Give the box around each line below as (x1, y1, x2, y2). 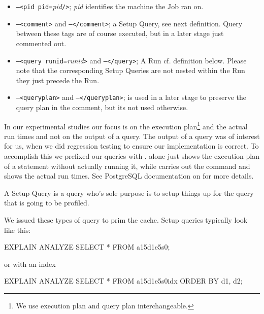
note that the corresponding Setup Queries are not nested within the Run (16, 65, 245, 76)
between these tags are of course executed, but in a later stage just (16, 28, 224, 39)
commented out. (16, 38, 67, 48)
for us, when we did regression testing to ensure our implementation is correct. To (4, 141, 259, 151)
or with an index (4, 258, 56, 269)
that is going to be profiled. (4, 197, 89, 208)
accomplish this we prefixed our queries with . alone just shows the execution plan (4, 151, 260, 161)
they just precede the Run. (16, 75, 100, 85)
